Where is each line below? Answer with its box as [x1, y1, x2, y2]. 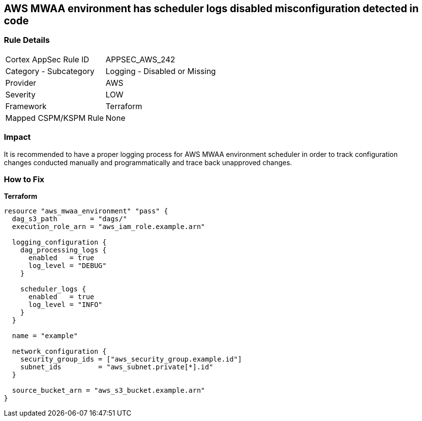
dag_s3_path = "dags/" [12, 215, 127, 223]
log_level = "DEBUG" [28, 262, 107, 270]
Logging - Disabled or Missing [106, 66, 216, 76]
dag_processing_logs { [20, 246, 107, 254]
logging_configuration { [12, 238, 107, 247]
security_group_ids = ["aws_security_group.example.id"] [20, 355, 242, 364]
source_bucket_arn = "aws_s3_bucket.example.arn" [12, 386, 205, 395]
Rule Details [4, 35, 50, 45]
